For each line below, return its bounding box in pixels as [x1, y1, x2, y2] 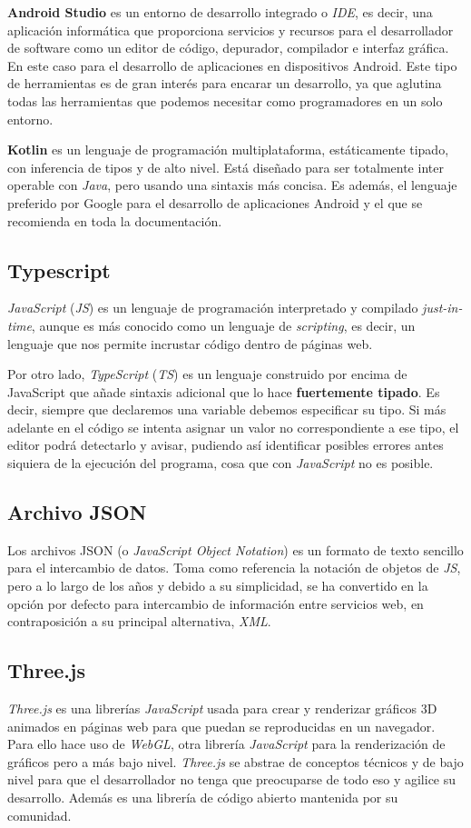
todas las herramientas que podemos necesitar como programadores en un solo [7, 91, 443, 110]
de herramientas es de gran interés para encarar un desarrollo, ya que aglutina [7, 74, 442, 93]
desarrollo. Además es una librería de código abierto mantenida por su [7, 788, 398, 807]
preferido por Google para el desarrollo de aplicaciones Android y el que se [7, 193, 423, 212]
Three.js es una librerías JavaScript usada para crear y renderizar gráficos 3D [7, 699, 437, 718]
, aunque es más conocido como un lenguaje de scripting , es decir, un [31, 315, 416, 334]
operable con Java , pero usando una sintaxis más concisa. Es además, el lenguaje [7, 175, 457, 195]
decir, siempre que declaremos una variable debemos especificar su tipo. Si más [7, 400, 446, 419]
